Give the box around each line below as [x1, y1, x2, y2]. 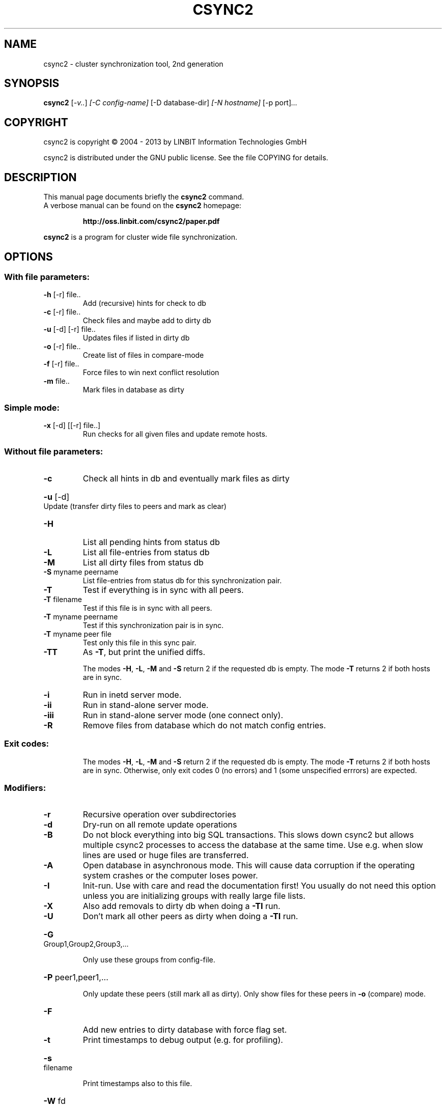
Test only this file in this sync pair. [82, 638, 197, 647]
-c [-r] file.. [43, 307, 81, 317]
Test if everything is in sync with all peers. [82, 584, 244, 595]
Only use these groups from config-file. [82, 955, 215, 964]
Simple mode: [4, 402, 60, 413]
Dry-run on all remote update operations [82, 819, 237, 830]
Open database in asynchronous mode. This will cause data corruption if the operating [82, 860, 415, 871]
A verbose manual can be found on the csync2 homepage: [43, 201, 241, 210]
